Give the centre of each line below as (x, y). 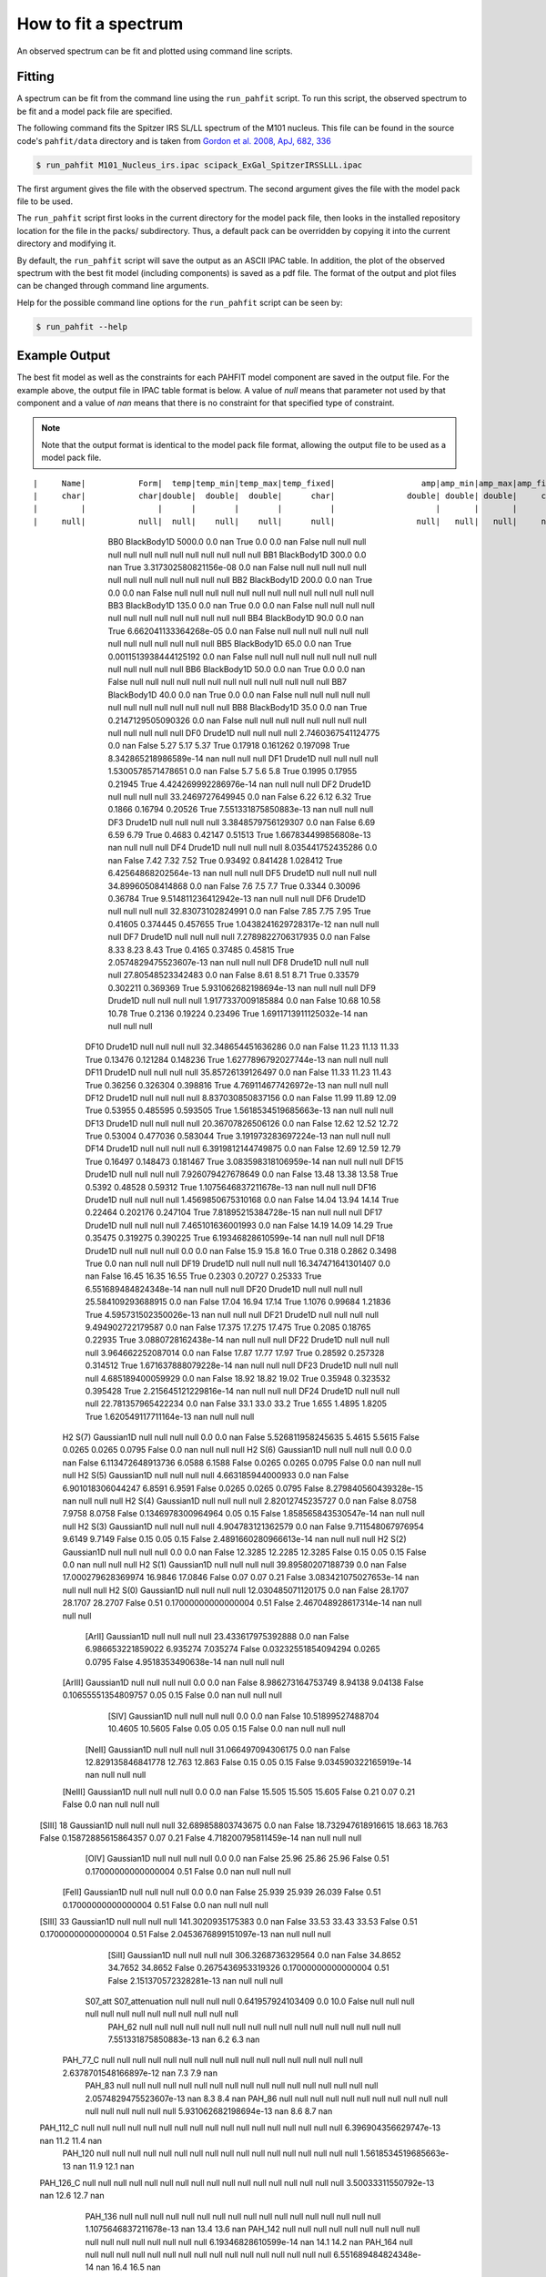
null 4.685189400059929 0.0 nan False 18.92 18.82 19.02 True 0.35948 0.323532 (238, 1378)
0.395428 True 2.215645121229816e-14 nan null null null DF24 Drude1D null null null (243, 1391)
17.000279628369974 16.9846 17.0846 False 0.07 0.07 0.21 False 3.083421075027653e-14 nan (241, 1578)
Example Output (64, 356)
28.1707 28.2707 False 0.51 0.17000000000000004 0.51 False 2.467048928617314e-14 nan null (242, 1603)
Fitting (35, 77)
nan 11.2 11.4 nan (71, 2140)
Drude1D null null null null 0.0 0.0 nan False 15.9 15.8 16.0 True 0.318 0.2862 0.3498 (241, 1251)
